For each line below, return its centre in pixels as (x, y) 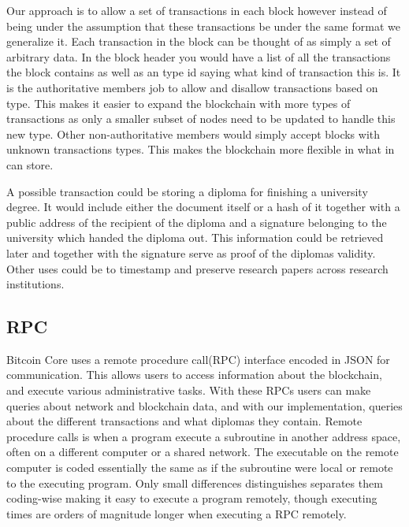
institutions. (35, 284)
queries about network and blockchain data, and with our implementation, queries (204, 405)
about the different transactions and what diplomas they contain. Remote (184, 421)
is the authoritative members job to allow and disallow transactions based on (192, 87)
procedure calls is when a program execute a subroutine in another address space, (204, 436)
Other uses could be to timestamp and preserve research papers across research (197, 268)
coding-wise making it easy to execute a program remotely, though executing (192, 498)
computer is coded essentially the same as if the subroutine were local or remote (200, 468)
